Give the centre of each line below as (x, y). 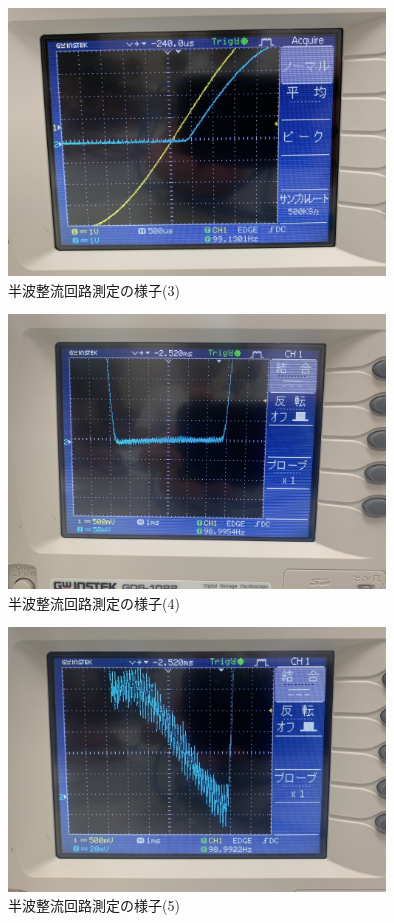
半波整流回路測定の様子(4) (94, 602)
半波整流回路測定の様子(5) (94, 905)
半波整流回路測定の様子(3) (94, 289)
